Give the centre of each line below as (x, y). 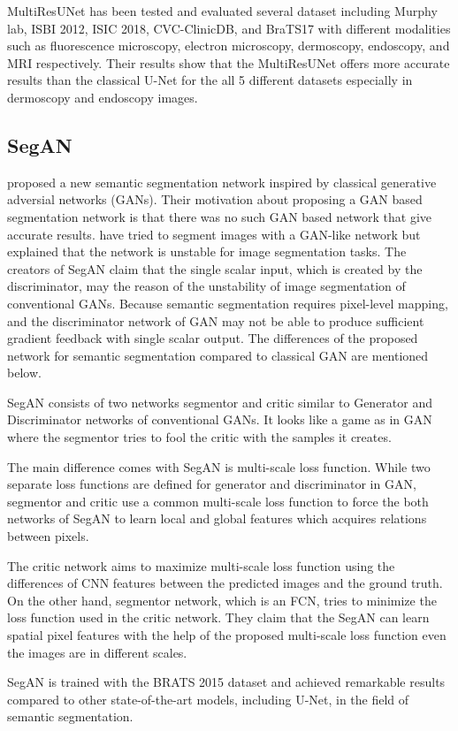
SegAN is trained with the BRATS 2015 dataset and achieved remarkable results (226, 682)
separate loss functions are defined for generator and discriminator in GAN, (212, 484)
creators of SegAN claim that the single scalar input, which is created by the (215, 268)
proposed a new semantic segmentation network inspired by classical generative (222, 182)
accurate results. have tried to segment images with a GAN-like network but (214, 234)
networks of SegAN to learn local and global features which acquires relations (217, 518)
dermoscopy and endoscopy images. (103, 97)
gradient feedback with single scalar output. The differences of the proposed (213, 338)
